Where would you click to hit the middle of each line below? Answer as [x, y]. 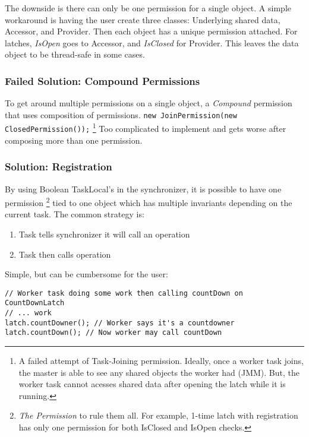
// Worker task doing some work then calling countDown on [124, 293]
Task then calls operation [65, 254]
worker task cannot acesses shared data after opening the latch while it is [152, 384]
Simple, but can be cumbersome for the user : [86, 274]
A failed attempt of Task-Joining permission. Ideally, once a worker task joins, [161, 361]
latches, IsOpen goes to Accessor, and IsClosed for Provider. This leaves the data [152, 42]
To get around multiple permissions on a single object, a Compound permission [149, 103]
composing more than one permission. [74, 140]
